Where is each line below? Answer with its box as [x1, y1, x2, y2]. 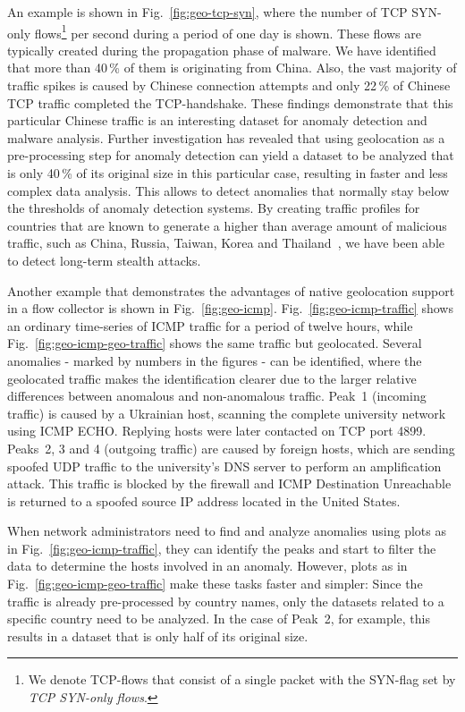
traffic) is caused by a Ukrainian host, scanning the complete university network [7, 403, 446, 422]
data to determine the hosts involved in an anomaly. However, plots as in [7, 556, 408, 575]
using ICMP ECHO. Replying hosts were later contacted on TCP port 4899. [7, 421, 427, 440]
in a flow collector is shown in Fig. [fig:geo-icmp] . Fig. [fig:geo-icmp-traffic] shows [7, 299, 453, 318]
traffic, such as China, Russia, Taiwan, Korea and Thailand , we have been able [7, 233, 445, 252]
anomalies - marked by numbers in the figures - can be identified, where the [7, 351, 422, 369]
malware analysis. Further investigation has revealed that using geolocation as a [7, 128, 445, 147]
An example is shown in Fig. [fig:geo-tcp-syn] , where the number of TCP [7, 3, 408, 21]
